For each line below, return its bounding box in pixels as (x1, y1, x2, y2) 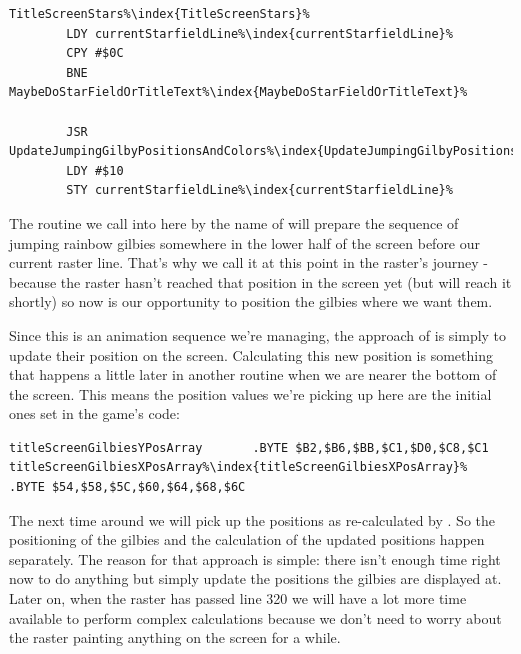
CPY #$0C (66, 46, 124, 61)
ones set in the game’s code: (9, 403, 180, 424)
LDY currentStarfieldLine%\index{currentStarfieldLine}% (66, 26, 453, 41)
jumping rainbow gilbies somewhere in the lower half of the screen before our (9, 232, 481, 253)
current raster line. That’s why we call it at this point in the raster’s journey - (9, 252, 488, 273)
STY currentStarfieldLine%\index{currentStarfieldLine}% (66, 183, 453, 198)
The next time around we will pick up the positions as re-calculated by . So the (9, 509, 496, 530)
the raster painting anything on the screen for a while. (9, 627, 341, 648)
